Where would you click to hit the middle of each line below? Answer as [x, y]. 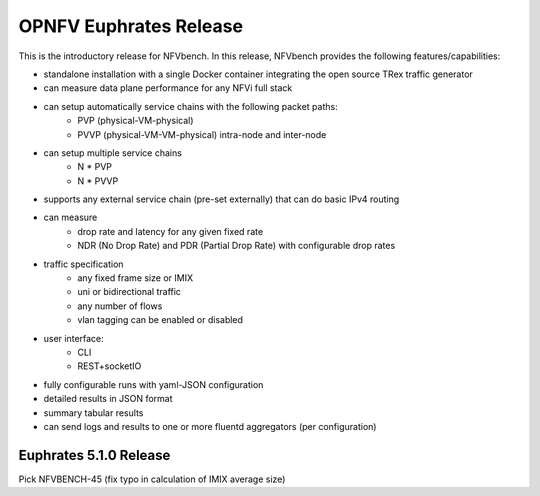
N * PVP [94, 167]
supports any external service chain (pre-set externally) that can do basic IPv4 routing [221, 199]
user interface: [73, 338]
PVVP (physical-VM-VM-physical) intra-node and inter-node [202, 134]
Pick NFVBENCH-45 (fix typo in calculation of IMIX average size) [152, 479]
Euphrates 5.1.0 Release [94, 455]
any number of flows [120, 306]
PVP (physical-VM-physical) [135, 121]
